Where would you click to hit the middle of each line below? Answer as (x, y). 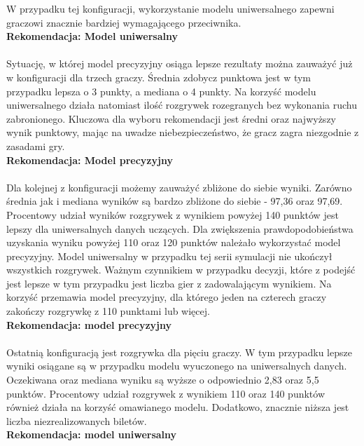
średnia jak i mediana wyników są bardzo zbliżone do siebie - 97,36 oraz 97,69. (175, 201)
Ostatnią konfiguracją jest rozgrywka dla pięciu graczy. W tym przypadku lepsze (179, 352)
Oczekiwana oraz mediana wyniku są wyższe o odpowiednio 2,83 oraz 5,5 (163, 380)
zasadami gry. (36, 146)
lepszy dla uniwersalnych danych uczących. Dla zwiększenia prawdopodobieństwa (180, 228)
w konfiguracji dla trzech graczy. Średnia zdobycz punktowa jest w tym (159, 77)
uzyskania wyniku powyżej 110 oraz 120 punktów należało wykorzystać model (174, 242)
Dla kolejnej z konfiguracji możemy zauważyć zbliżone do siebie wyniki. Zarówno (179, 187)
